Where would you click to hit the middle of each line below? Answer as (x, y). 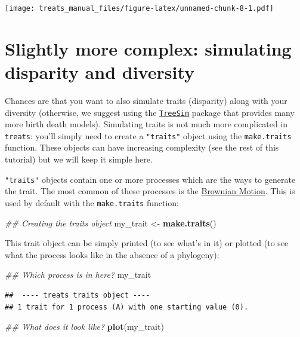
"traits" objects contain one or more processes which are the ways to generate (150, 179)
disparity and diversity (100, 72)
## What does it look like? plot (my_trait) (84, 327)
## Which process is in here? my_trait (78, 275)
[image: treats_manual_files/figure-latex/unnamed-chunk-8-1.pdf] (140, 8)
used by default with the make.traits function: (92, 202)
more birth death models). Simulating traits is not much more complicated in (146, 124)
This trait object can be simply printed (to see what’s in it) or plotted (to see (147, 243)
